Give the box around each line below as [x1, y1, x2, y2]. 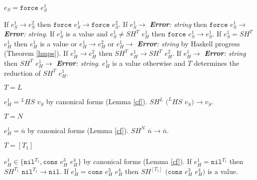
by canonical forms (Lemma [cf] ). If [83, 156, 192, 167]
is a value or [40, 38, 77, 48]
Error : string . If [4, 28, 55, 39]
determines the [194, 57, 239, 68]
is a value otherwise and [112, 57, 186, 68]
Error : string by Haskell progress [137, 38, 240, 48]
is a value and [65, 28, 108, 39]
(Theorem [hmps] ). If [4, 48, 68, 58]
